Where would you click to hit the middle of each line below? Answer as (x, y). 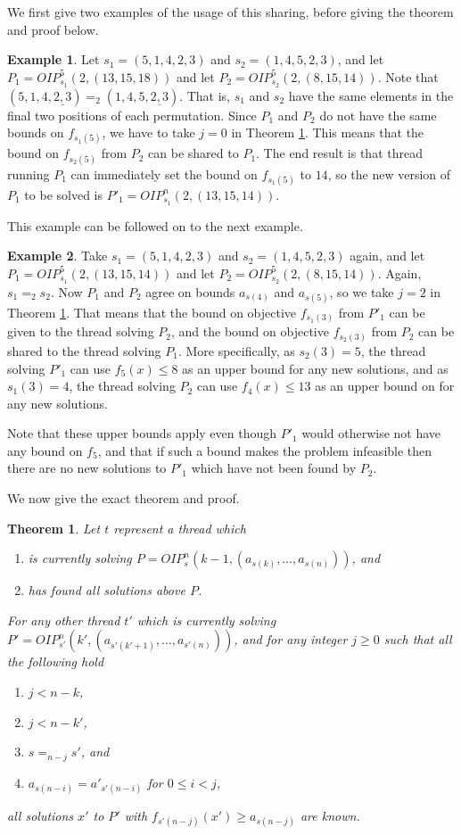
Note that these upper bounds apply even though (142, 433)
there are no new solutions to (87, 468)
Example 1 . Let (54, 59)
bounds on (36, 132)
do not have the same (378, 115)
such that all (418, 639)
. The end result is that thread (339, 153)
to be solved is (63, 194)
